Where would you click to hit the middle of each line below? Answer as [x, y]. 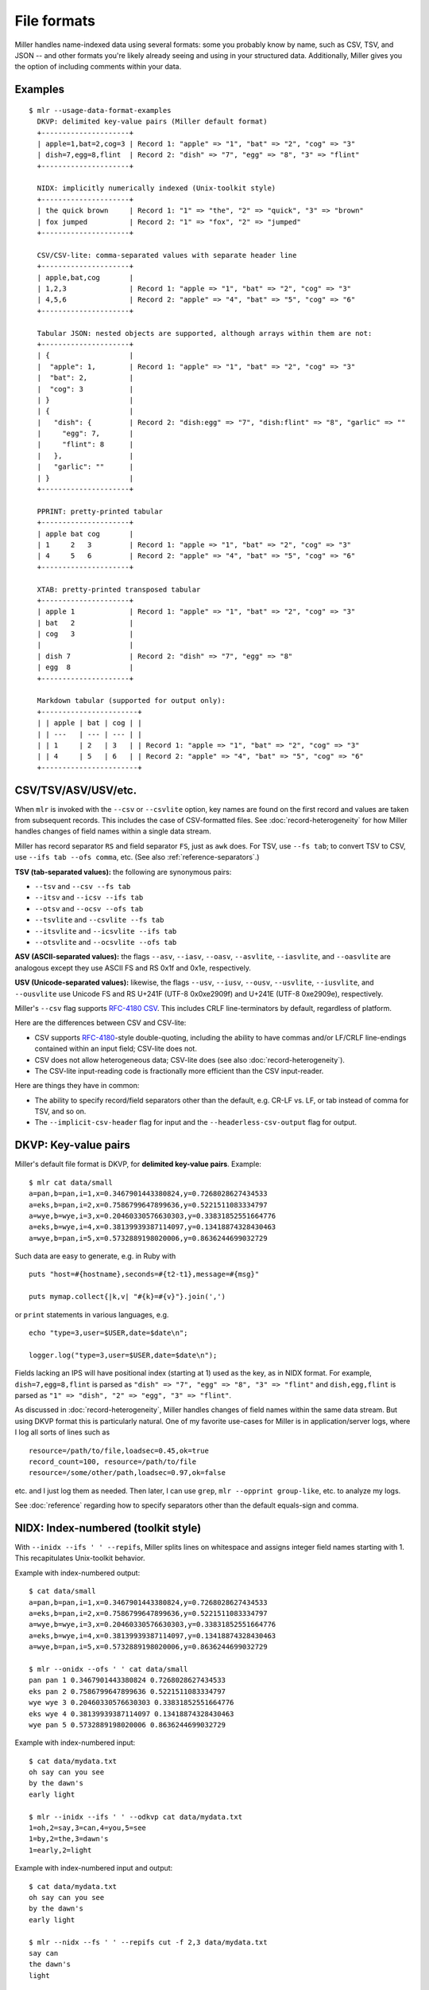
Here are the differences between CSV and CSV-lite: [100, 1023]
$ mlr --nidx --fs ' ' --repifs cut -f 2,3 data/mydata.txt [148, 1942]
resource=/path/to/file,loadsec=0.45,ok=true [119, 1450]
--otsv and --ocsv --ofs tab [89, 908]
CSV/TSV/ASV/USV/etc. [76, 790]
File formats [55, 21]
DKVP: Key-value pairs [73, 1145]
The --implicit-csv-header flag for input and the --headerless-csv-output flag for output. [196, 1122]
